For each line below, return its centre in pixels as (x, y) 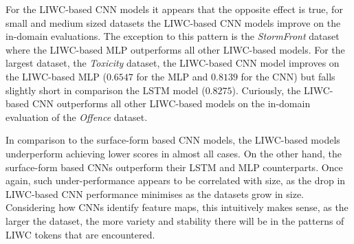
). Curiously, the (266, 90)
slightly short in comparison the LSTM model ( (106, 90)
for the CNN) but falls (288, 76)
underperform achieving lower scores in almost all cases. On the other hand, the (174, 153)
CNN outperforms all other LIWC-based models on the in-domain (171, 103)
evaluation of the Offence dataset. (77, 117)
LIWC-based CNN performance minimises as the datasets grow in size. (155, 193)
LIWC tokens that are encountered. (80, 234)
